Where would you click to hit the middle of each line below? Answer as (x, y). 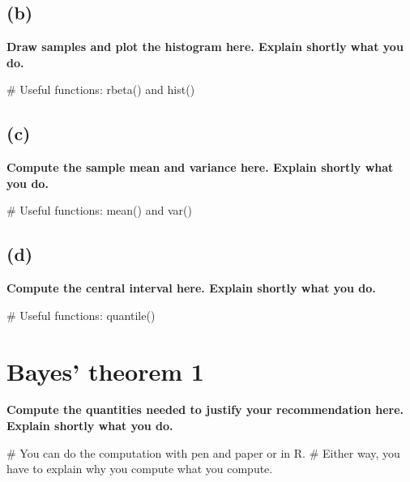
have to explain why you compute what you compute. (140, 469)
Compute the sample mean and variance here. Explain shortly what (200, 167)
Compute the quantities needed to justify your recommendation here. (205, 409)
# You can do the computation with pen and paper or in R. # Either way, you (203, 452)
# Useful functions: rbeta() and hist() (101, 90)
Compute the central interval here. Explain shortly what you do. (191, 288)
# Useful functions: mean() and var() (99, 210)
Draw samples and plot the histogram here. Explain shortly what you (205, 47)
